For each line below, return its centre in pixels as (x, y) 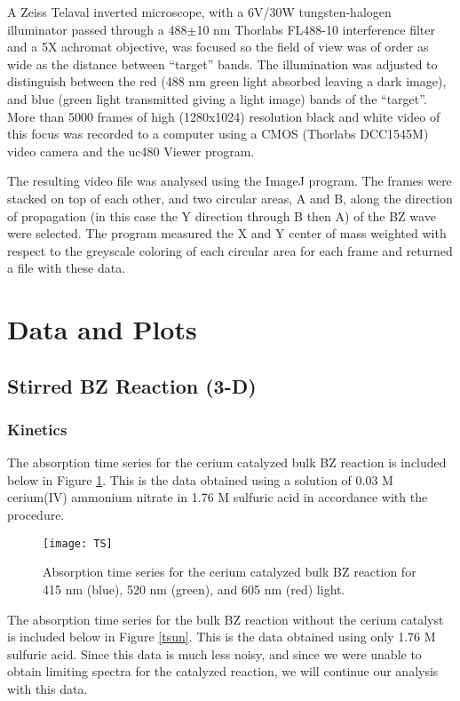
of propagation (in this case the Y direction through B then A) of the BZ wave (222, 215)
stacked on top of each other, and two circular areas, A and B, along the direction (230, 198)
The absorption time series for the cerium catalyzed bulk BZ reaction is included (227, 462)
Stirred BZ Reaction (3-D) (132, 385)
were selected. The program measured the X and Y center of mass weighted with (227, 233)
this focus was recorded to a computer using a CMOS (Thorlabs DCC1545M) (218, 134)
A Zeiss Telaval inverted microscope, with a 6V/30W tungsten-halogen (199, 12)
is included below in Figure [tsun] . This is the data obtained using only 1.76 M (222, 637)
